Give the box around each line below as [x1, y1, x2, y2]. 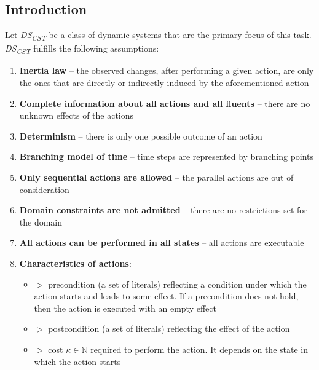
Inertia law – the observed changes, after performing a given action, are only [19, 64, 314, 77]
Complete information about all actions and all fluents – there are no [19, 96, 310, 109]
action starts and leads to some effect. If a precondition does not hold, [34, 289, 299, 302]
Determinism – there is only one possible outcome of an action [19, 129, 262, 142]
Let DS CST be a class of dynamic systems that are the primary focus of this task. [5, 28, 312, 42]
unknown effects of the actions [19, 109, 134, 122]
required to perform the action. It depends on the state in [90, 342, 308, 355]
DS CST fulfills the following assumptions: [5, 42, 159, 57]
